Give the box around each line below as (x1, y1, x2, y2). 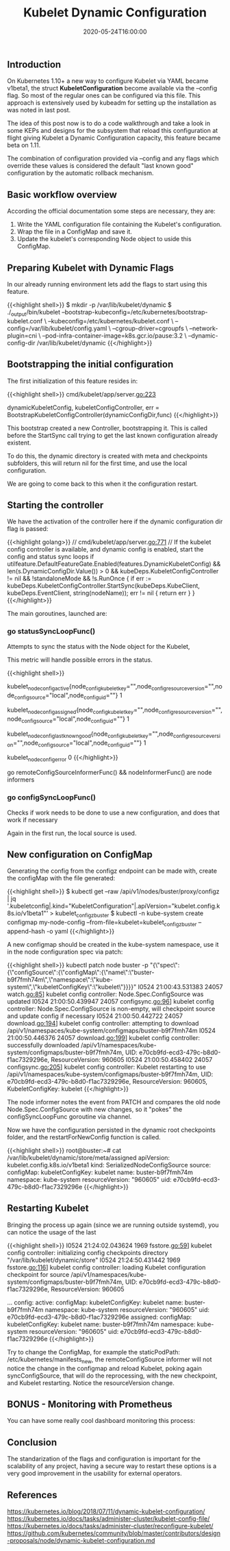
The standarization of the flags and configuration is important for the (7, 1454, 201, 1463)
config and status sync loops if (7, 553, 94, 561)
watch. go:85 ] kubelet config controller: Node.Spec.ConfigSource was (7, 990, 204, 998)
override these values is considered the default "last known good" (7, 162, 194, 170)
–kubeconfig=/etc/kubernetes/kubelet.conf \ (47, 317, 174, 325)
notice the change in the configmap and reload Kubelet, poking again (7, 1364, 202, 1372)
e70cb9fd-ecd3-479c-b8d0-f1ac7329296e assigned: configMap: (7, 1313, 192, 1321)
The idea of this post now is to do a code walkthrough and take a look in (7, 119, 211, 127)
